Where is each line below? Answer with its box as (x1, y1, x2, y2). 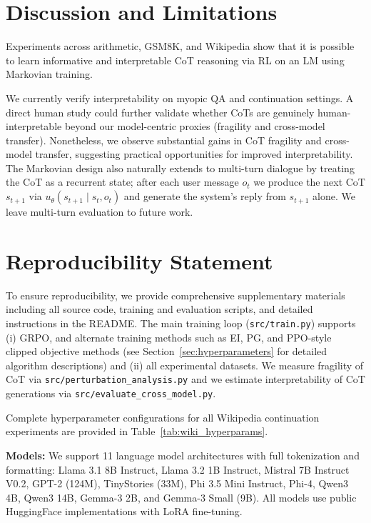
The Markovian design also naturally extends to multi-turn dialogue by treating (6, 160, 355, 175)
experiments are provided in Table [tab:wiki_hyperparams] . (6, 424, 268, 439)
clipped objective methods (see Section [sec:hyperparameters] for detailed (6, 344, 327, 359)
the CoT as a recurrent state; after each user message (6, 174, 239, 189)
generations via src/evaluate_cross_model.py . (6, 386, 216, 401)
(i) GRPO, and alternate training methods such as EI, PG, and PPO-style (6, 329, 332, 344)
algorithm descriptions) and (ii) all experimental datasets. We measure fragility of (6, 357, 364, 372)
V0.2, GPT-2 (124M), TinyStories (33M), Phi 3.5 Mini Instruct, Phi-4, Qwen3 (6, 476, 349, 491)
